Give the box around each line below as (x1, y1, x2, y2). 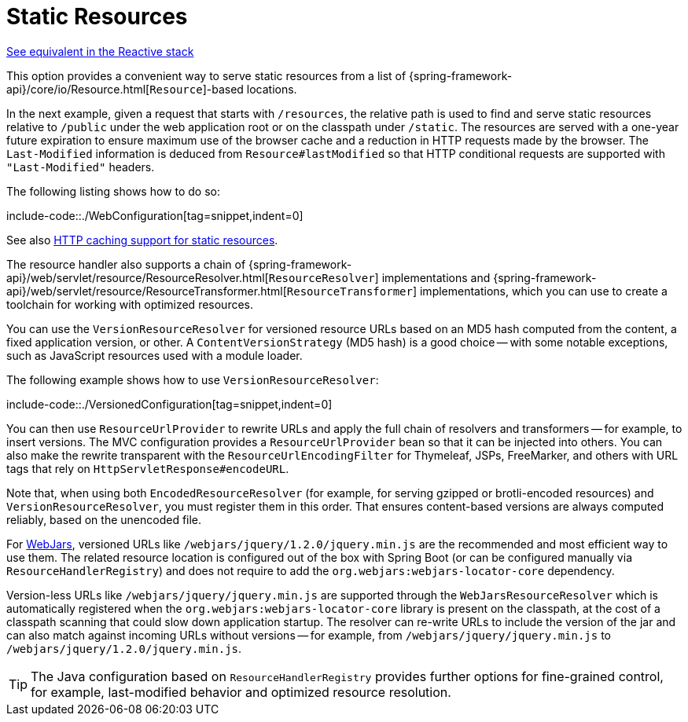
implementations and (381, 270, 491, 284)
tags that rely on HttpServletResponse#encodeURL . (6, 461, 289, 475)
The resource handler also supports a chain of (6, 257, 246, 271)
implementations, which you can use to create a (419, 284, 668, 298)
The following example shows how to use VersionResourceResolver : (6, 372, 379, 387)
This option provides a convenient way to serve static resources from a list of (6, 68, 407, 82)
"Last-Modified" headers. (6, 159, 155, 174)
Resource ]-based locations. (149, 82, 297, 96)
